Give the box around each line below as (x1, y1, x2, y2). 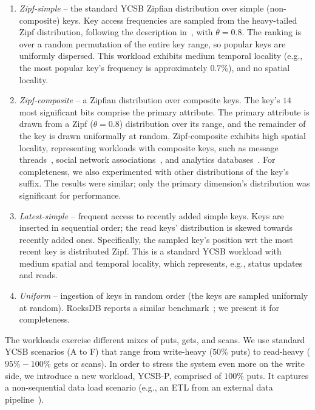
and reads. (19, 268, 58, 281)
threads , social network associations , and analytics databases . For (19, 153, 276, 166)
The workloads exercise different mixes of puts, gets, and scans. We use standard (5, 333, 305, 346)
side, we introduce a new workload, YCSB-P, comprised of (5, 369, 222, 381)
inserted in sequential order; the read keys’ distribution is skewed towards (19, 221, 293, 234)
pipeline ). (5, 392, 44, 405)
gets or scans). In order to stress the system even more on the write (53, 357, 305, 370)
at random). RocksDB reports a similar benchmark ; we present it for (19, 301, 279, 313)
